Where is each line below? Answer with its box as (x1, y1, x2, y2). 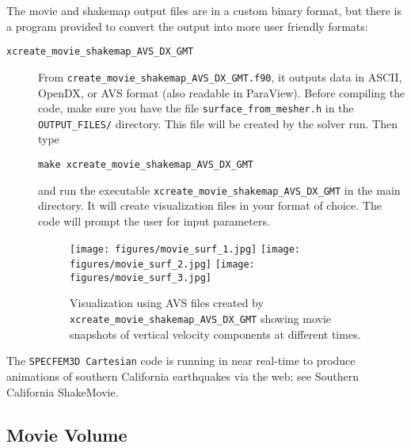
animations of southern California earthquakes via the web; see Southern (6, 367, 359, 384)
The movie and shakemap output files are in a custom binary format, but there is (6, 2, 402, 18)
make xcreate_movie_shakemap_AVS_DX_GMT (38, 159, 254, 170)
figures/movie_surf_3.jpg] (70, 271, 211, 283)
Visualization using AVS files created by (70, 294, 264, 311)
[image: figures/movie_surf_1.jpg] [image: (70, 243, 301, 255)
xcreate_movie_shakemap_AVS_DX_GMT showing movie (70, 310, 332, 327)
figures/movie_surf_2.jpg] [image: (70, 259, 255, 271)
